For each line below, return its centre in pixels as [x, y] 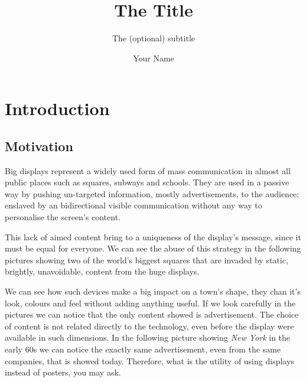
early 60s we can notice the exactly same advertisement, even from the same [143, 349]
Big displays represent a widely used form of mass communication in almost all [148, 170]
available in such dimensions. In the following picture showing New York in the [148, 337]
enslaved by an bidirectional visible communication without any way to [134, 205]
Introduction [57, 108]
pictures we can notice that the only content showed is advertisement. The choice [152, 314]
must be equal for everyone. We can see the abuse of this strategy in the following [153, 248]
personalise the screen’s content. [63, 217]
